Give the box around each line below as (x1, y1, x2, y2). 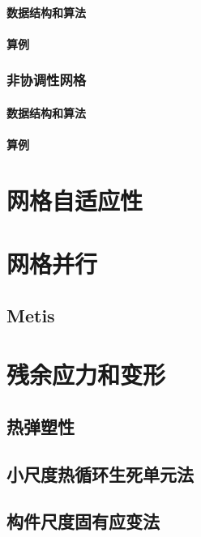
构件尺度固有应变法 (6, 509, 160, 534)
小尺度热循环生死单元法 (6, 461, 194, 486)
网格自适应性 (6, 183, 143, 216)
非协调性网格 (6, 70, 87, 90)
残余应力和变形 (6, 358, 166, 391)
